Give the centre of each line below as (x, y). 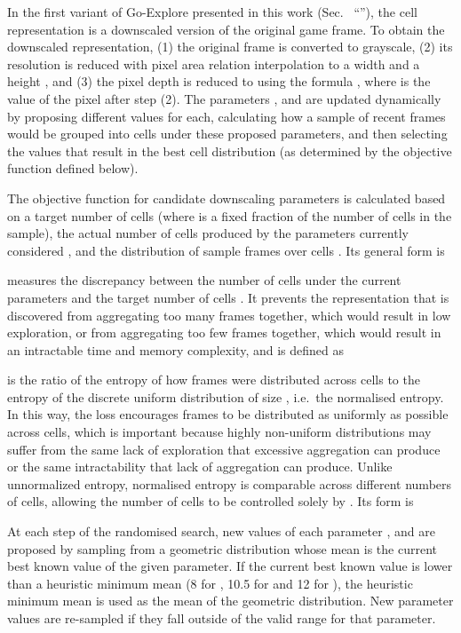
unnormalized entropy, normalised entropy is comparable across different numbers (230, 483)
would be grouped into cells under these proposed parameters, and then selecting (227, 134)
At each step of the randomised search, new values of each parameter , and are (221, 531)
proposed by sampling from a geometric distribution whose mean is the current (223, 548)
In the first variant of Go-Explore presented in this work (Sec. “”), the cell (212, 12)
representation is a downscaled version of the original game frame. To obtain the (226, 29)
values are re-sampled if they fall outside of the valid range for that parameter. (222, 618)
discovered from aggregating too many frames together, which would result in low (229, 315)
